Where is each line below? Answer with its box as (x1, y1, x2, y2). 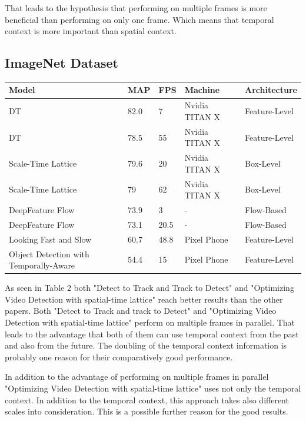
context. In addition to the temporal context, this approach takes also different (5, 393, 289, 406)
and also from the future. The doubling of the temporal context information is (5, 339, 287, 352)
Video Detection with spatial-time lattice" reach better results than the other (5, 293, 283, 305)
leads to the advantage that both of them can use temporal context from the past (5, 327, 299, 340)
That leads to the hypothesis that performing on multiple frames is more (5, 2, 267, 14)
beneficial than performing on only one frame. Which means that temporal (5, 13, 274, 25)
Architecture (245, 84, 297, 96)
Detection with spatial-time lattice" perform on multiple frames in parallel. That (5, 316, 295, 329)
